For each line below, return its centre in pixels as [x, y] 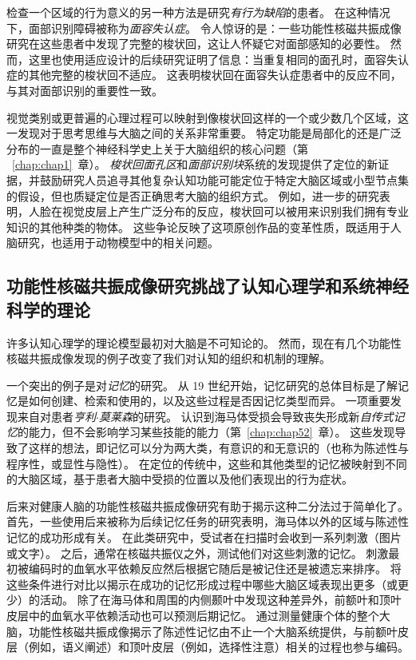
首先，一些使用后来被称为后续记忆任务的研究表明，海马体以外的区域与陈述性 [208, 521]
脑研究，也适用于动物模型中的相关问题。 [113, 243]
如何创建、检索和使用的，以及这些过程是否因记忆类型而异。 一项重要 [209, 401]
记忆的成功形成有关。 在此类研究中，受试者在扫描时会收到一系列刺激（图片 [204, 537]
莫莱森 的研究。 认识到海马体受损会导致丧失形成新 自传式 [246, 416]
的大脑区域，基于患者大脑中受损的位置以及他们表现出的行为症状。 [180, 479]
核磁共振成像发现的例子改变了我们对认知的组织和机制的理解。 [168, 358]
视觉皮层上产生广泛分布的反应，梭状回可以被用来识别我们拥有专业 [235, 211]
